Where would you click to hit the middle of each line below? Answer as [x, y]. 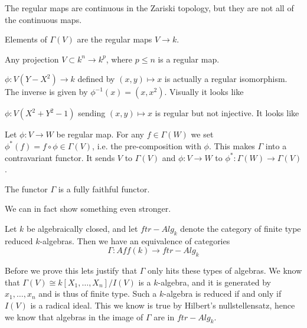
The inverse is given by [46, 92]
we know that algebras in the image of [74, 316]
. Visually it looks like [204, 92]
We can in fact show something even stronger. [88, 209]
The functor [26, 188]
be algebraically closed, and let [82, 228]
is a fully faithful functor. [104, 188]
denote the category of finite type [241, 228]
